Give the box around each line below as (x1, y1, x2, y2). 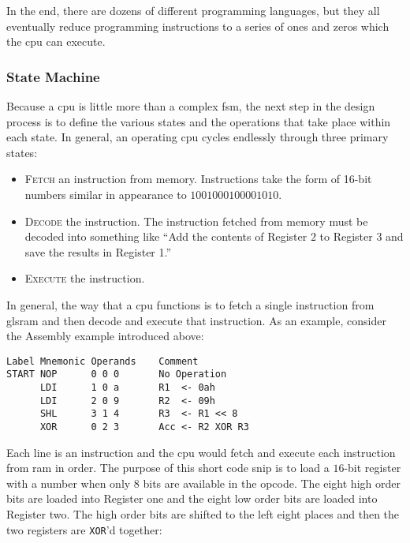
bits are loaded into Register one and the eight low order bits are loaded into (6, 490, 378, 507)
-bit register (344, 459, 401, 476)
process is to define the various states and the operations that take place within (6, 113, 391, 129)
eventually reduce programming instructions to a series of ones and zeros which (6, 17, 389, 34)
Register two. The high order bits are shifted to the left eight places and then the (6, 506, 400, 522)
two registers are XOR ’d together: (6, 521, 162, 537)
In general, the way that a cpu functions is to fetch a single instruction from (6, 296, 375, 313)
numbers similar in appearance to (24, 185, 187, 202)
